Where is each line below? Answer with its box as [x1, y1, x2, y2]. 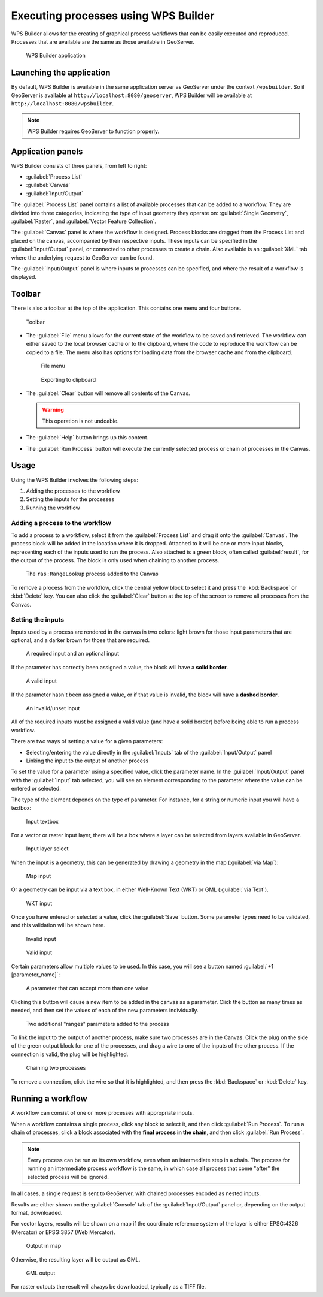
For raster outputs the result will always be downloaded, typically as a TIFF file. [11, 1283, 206, 1290]
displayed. [11, 273, 37, 280]
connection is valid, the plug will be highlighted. [11, 1051, 129, 1058]
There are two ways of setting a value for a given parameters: [11, 738, 163, 745]
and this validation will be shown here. [11, 922, 106, 929]
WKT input [26, 900, 53, 907]
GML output [26, 1269, 56, 1277]
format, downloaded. [11, 1209, 63, 1216]
